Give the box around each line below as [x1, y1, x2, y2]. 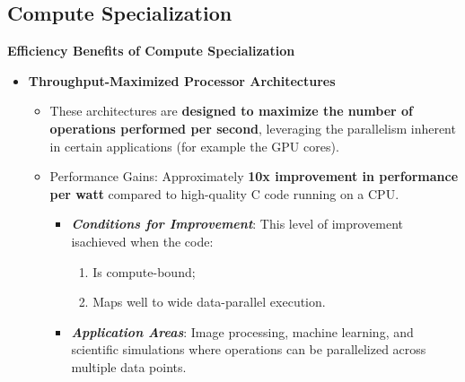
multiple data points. [71, 357, 187, 376]
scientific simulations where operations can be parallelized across [71, 340, 426, 359]
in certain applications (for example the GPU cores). [49, 136, 339, 155]
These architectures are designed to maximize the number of [49, 101, 414, 120]
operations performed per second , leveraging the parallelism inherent [49, 118, 456, 137]
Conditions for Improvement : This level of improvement [71, 214, 404, 233]
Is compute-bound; [92, 262, 196, 281]
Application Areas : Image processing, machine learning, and [71, 322, 414, 341]
